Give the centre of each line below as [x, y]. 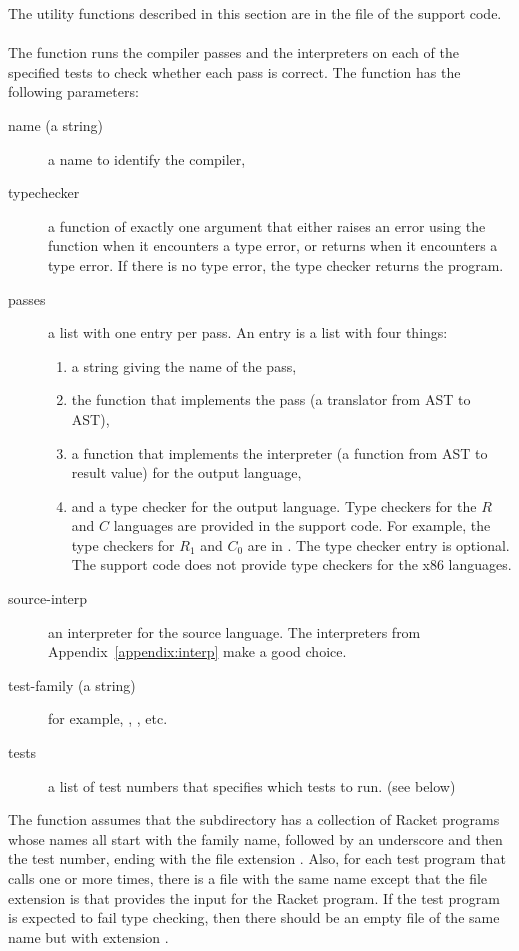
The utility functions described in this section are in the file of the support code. [255, 13]
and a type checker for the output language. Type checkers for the [274, 505]
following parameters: [73, 91]
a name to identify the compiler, [147, 158]
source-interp [48, 598]
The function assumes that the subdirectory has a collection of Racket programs [254, 819]
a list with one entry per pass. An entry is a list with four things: [248, 332]
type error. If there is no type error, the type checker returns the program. [276, 264]
